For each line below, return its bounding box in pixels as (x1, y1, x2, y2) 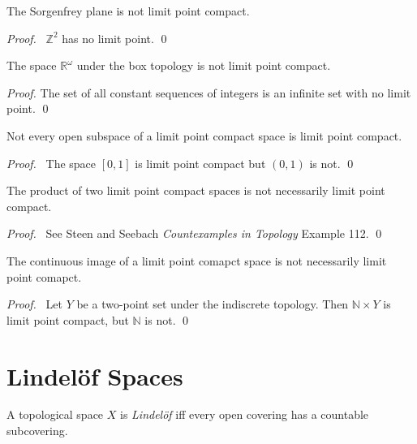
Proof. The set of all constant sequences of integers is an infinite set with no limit (6, 84, 411, 101)
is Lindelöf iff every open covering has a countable (119, 406, 369, 423)
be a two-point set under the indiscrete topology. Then (76, 295, 349, 313)
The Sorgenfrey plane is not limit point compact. (6, 2, 250, 19)
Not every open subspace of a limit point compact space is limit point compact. (6, 127, 402, 144)
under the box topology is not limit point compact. (76, 57, 331, 74)
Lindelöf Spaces (6, 359, 183, 392)
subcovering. (6, 422, 68, 439)
